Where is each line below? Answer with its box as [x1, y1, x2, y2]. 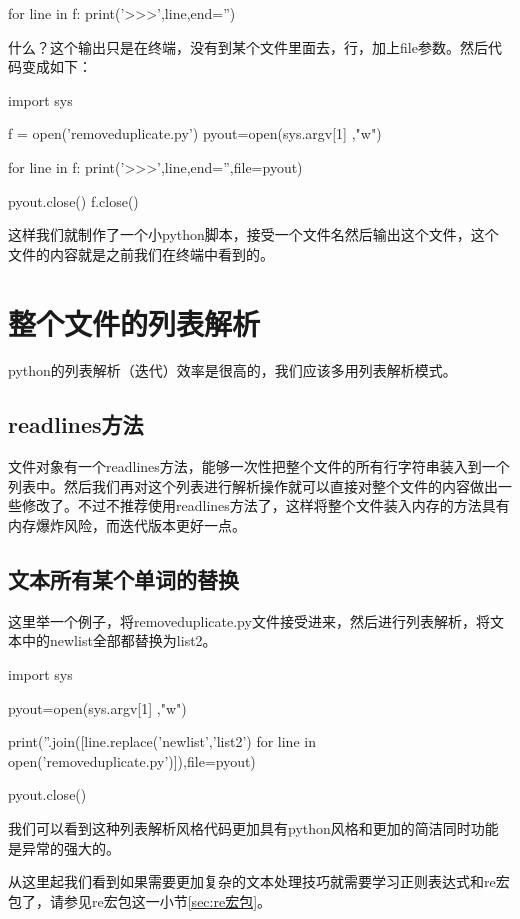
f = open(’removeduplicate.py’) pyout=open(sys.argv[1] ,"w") [8, 123, 382, 144]
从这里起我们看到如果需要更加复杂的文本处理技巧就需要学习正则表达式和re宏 [8, 871, 510, 892]
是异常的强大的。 [8, 837, 120, 858]
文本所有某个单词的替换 [8, 564, 239, 595]
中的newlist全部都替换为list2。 [21, 630, 217, 651]
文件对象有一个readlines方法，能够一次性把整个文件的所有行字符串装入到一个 [8, 456, 510, 477]
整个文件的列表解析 [8, 302, 261, 343]
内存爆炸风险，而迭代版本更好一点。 [8, 515, 246, 536]
